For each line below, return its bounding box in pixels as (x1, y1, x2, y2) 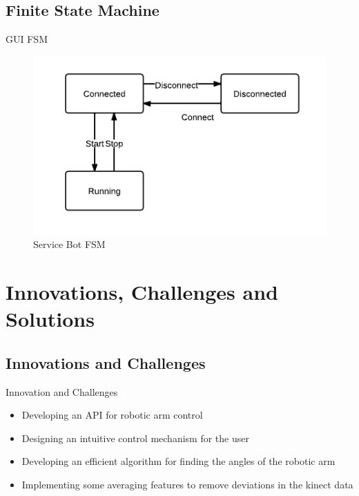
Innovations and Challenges (6, 352, 206, 373)
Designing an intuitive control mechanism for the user (21, 430, 249, 445)
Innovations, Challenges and (6, 278, 278, 306)
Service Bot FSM (33, 237, 106, 251)
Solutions (6, 305, 95, 333)
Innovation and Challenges (6, 384, 118, 399)
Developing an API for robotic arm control (21, 408, 203, 422)
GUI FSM (6, 32, 48, 46)
